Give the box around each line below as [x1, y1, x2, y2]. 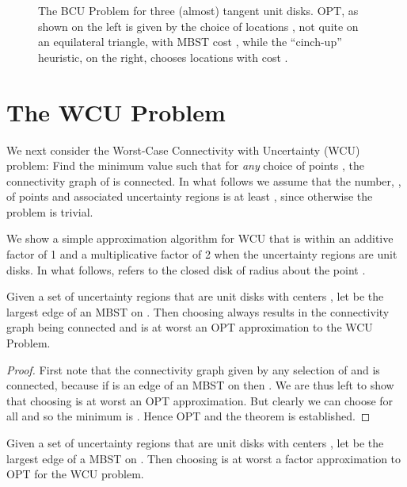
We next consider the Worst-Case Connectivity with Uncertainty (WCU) [6, 141, 360, 158]
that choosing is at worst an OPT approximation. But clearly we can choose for [6, 392, 394, 408]
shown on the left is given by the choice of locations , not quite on [38, 17, 359, 34]
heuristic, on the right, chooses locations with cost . [38, 48, 288, 65]
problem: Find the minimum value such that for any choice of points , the [6, 157, 364, 174]
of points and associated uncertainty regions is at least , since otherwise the [6, 188, 373, 205]
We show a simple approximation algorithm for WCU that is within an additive [6, 230, 394, 247]
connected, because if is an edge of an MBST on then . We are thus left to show [6, 377, 394, 393]
